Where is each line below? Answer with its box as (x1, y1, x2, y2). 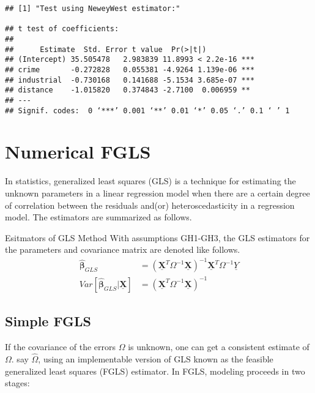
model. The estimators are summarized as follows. (5, 211, 192, 223)
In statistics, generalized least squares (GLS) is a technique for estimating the (5, 174, 296, 187)
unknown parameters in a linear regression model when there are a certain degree (5, 186, 310, 199)
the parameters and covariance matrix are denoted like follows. (5, 243, 240, 256)
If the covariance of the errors (5, 340, 116, 353)
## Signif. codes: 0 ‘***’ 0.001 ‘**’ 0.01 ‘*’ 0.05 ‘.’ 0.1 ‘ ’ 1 (5, 106, 290, 115)
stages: (5, 376, 30, 389)
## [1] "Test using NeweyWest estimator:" (5, 4, 180, 13)
